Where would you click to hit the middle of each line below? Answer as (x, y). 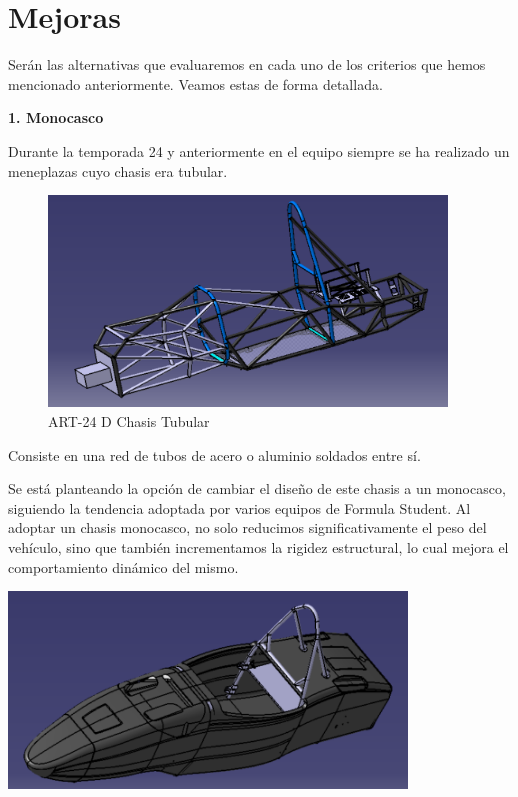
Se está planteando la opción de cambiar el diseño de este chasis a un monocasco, (257, 488)
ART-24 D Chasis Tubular (129, 420)
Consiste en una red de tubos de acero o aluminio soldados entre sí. (214, 454)
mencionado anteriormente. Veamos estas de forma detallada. (195, 83)
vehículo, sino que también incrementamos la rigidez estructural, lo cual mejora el (258, 546)
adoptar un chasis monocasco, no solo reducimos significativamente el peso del (247, 527)
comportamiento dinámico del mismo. (123, 566)
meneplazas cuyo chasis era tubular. (118, 170)
